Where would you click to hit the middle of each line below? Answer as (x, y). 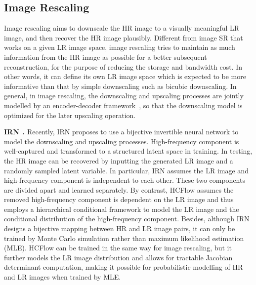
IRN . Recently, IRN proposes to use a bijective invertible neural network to (121, 132)
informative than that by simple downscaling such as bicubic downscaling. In (120, 86)
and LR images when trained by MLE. (63, 277)
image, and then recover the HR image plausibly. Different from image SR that (124, 37)
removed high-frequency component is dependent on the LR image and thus (119, 199)
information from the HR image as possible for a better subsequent (106, 57)
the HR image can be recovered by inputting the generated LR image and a (119, 160)
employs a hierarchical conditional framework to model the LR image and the (122, 209)
